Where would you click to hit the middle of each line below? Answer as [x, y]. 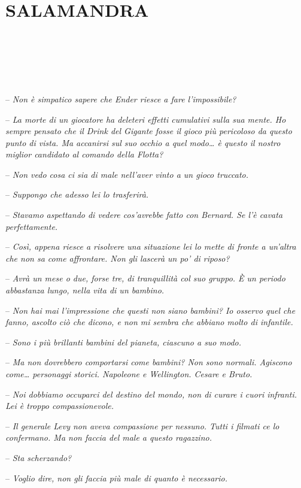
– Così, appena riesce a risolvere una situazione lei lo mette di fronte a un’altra [151, 246]
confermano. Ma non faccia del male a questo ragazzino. [109, 437]
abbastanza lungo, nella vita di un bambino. [85, 290]
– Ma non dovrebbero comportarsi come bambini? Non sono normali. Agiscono [149, 362]
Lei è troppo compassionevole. [60, 406]
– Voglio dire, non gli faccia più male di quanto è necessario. [116, 478]
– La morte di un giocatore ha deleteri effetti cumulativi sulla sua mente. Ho [146, 119]
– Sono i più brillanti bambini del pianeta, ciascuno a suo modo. [124, 342]
